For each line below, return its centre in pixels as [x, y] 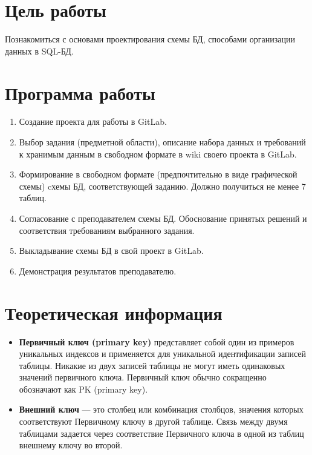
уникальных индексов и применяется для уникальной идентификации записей [163, 354]
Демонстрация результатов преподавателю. [98, 271]
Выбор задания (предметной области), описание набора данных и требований [162, 142]
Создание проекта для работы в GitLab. [93, 121]
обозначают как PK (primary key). [83, 389]
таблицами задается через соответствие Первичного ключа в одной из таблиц [161, 433]
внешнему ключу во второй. [71, 445]
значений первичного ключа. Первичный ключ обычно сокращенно [143, 377]
